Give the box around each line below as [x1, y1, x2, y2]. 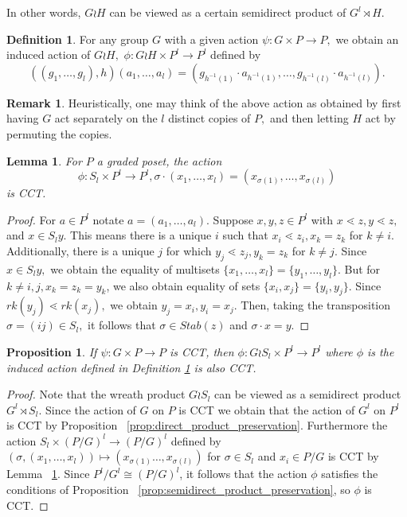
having [6, 110, 39, 126]
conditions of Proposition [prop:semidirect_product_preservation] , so [6, 481, 350, 498]
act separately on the [54, 110, 158, 126]
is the [367, 343, 394, 360]
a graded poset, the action [96, 152, 222, 169]
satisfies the [321, 465, 378, 482]
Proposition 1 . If [6, 343, 97, 360]
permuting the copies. [6, 125, 112, 142]
